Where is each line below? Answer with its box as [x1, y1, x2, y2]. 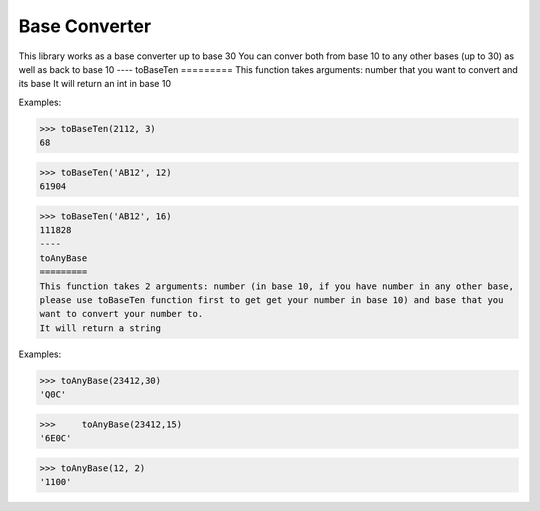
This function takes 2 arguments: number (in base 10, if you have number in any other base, [39, 280, 515, 292]
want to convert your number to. [39, 308, 204, 320]
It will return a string [39, 322, 162, 334]
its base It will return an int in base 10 [18, 78, 172, 90]
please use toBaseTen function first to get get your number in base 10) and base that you [39, 294, 504, 305]
